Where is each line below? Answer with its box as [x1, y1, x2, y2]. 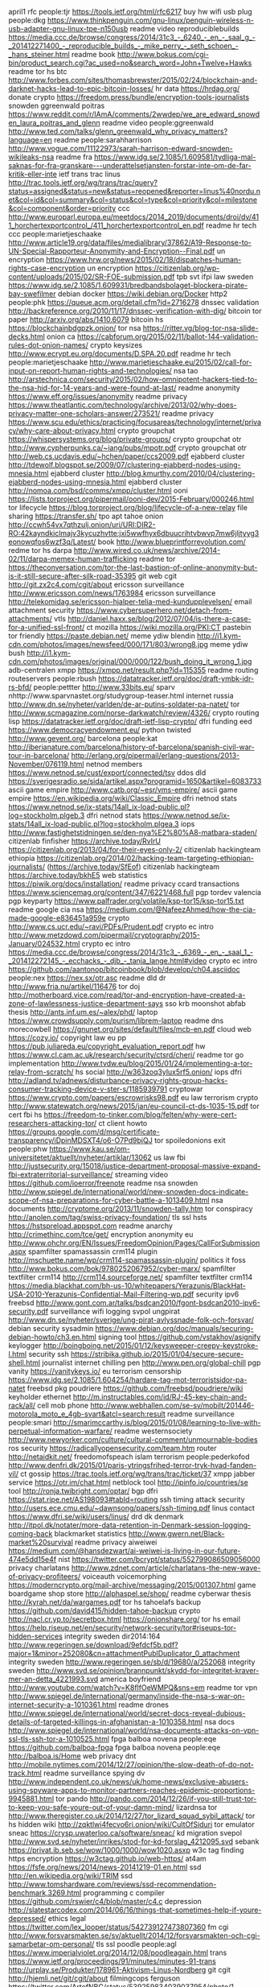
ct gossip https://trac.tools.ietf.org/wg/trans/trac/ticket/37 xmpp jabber [19, 1469, 256, 1478]
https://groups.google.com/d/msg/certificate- [8, 1127, 161, 1136]
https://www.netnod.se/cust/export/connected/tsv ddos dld [8, 768, 207, 777]
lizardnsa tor [176, 1803, 218, 1812]
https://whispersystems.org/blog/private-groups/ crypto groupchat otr [8, 435, 242, 443]
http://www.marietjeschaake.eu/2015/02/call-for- [89, 357, 252, 367]
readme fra [55, 152, 92, 162]
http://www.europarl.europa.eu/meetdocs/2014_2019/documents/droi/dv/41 [8, 212, 260, 221]
